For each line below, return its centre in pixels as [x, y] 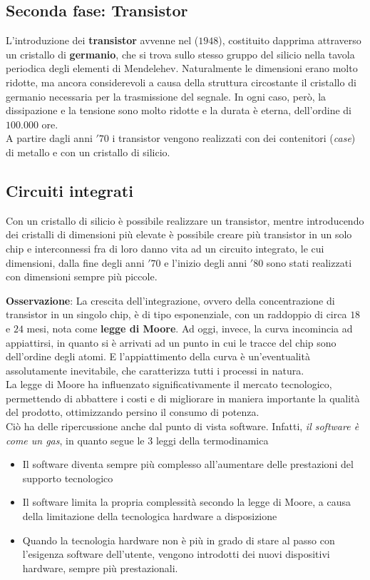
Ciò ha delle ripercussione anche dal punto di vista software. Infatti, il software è [183, 426]
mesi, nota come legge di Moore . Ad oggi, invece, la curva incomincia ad [190, 328]
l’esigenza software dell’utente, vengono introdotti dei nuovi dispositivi [176, 554]
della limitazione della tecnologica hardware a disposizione [150, 516]
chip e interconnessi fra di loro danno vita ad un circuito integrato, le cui [165, 248]
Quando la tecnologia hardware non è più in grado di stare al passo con [179, 540]
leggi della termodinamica [212, 440]
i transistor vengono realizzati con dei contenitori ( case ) [234, 138]
